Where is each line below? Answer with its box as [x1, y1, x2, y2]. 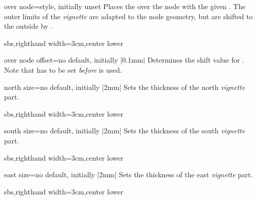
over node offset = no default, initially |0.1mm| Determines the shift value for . [4, 55, 244, 65]
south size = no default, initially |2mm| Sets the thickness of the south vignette [4, 125, 245, 136]
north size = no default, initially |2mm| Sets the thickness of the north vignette [4, 81, 245, 92]
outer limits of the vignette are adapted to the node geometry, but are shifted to [4, 11, 253, 21]
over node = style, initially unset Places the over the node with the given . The [4, 1, 246, 11]
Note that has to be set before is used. [4, 64, 122, 75]
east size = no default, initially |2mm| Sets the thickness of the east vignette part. [4, 169, 253, 180]
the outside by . [4, 21, 53, 31]
